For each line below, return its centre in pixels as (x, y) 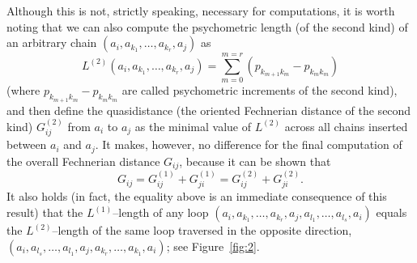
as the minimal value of (193, 126)
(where (23, 90)
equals (391, 212)
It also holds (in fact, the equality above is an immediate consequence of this (197, 196)
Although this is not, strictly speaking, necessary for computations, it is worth (201, 11)
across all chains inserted (346, 126)
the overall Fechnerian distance (83, 161)
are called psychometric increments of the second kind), (260, 90)
